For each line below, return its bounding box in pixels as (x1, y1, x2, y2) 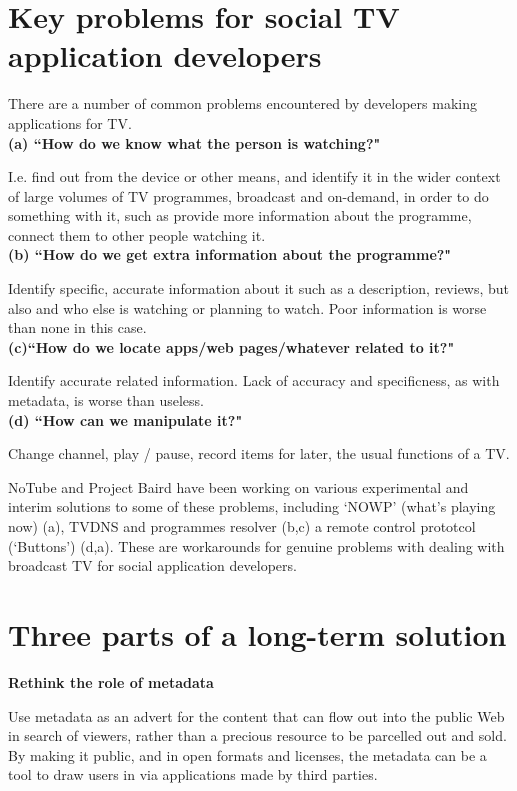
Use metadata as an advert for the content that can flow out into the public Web (8, 705, 505, 726)
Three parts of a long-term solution (8, 613, 507, 654)
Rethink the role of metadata (8, 671, 214, 692)
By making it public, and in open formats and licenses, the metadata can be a (8, 744, 487, 765)
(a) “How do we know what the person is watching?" (8, 132, 381, 153)
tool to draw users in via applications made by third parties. (8, 764, 378, 785)
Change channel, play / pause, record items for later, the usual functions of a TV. (8, 443, 510, 464)
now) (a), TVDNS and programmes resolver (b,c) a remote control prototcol (8, 516, 476, 536)
